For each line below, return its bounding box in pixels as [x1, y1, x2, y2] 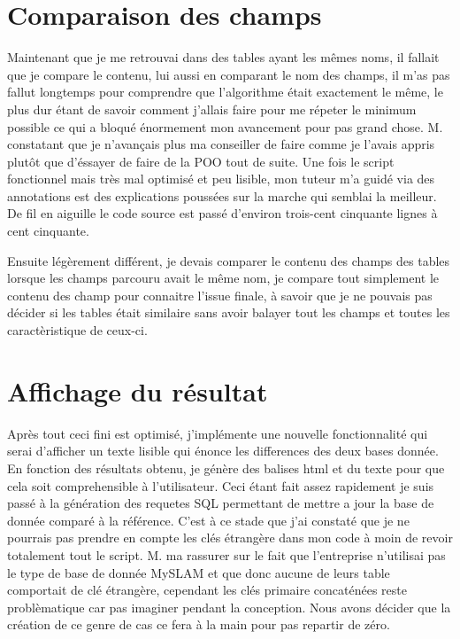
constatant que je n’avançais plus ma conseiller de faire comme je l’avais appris [7, 135, 435, 153]
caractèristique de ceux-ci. [7, 321, 148, 339]
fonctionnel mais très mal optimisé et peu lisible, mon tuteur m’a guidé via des [7, 169, 435, 188]
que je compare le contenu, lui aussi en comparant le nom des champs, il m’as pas [7, 65, 450, 83]
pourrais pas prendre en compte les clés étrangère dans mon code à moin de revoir [7, 528, 453, 547]
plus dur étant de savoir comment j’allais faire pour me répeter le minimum [7, 99, 417, 118]
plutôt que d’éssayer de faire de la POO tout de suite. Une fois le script [7, 152, 395, 170]
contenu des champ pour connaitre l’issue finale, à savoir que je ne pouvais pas [7, 285, 433, 304]
